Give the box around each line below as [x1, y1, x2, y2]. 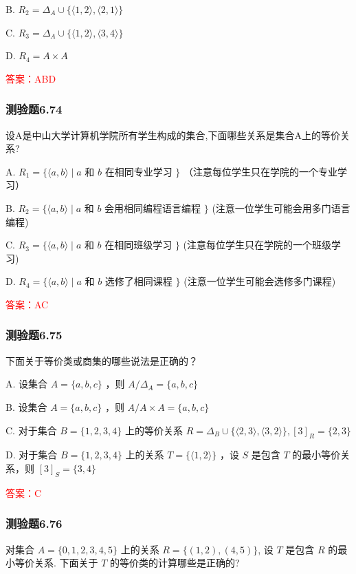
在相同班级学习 [104, 237, 173, 252]
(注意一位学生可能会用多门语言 [212, 200, 351, 215]
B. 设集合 [5, 399, 47, 414]
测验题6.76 [5, 515, 63, 532]
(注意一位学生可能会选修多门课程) [183, 274, 336, 288]
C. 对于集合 [5, 423, 57, 437]
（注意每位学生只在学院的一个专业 [183, 164, 338, 178]
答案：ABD [5, 71, 56, 85]
